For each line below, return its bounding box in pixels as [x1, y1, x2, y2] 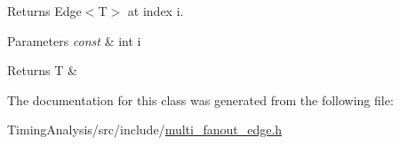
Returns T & [7, 61, 77, 80]
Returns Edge [7, 2, 82, 19]
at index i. [127, 2, 184, 19]
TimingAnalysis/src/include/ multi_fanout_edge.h [7, 120, 283, 139]
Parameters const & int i [7, 31, 141, 50]
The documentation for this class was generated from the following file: [7, 90, 394, 109]
